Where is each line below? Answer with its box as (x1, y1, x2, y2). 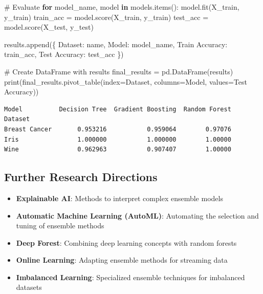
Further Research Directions (4, 169, 158, 185)
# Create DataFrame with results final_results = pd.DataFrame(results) (4, 66, 233, 76)
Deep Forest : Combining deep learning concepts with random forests (16, 237, 237, 248)
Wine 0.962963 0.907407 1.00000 (4, 146, 231, 153)
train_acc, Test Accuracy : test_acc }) (4, 49, 124, 60)
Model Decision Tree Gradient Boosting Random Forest (4, 105, 231, 113)
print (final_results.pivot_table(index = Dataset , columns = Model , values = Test (4, 76, 247, 87)
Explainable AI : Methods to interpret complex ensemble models (16, 192, 223, 203)
